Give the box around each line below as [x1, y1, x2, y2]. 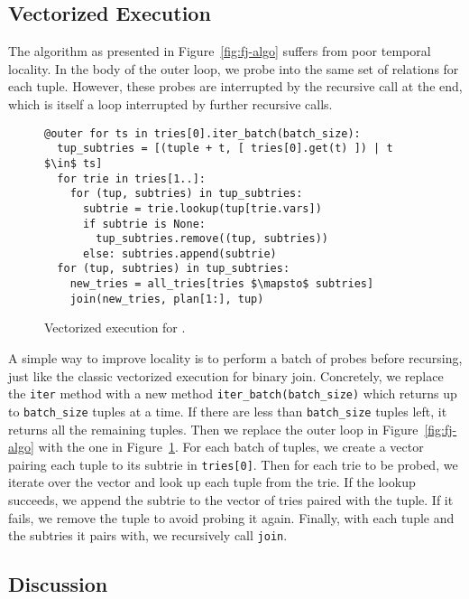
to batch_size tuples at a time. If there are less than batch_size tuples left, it [8, 401, 447, 420]
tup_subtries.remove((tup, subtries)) [96, 232, 328, 246]
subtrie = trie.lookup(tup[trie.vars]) [82, 201, 322, 215]
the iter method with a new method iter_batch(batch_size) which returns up [8, 384, 457, 403]
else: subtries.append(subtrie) [82, 247, 277, 260]
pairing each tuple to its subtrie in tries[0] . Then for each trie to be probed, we [8, 454, 458, 473]
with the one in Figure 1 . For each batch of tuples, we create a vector [38, 437, 424, 456]
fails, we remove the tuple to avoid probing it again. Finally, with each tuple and [8, 508, 455, 527]
